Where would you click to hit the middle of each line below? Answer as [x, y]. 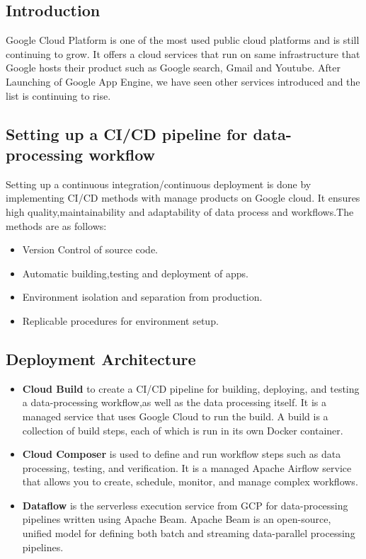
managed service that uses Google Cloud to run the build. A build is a [175, 416]
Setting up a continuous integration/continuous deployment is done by [159, 184]
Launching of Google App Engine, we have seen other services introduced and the [183, 81]
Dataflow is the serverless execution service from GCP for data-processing [185, 505]
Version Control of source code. [90, 249]
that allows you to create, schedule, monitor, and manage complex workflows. [190, 482]
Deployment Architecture [101, 358]
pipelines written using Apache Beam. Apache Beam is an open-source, [177, 519]
